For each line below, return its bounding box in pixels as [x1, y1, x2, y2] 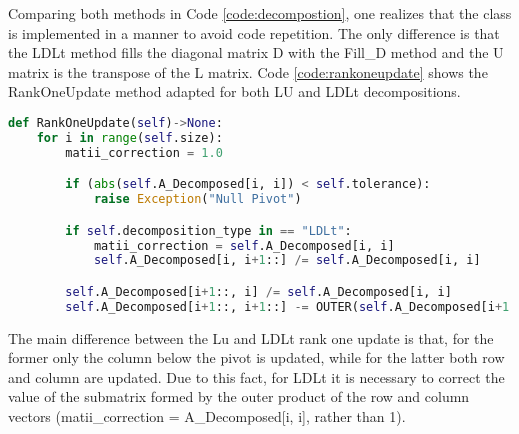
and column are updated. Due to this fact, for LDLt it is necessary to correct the [8, 366, 505, 387]
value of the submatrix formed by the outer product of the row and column [8, 386, 470, 407]
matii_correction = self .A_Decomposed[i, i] [93, 238, 395, 253]
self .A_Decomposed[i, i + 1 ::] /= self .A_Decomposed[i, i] [93, 253, 481, 268]
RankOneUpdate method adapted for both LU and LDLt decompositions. [8, 81, 461, 102]
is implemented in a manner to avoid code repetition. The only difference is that [8, 22, 500, 43]
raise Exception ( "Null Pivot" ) [93, 192, 302, 207]
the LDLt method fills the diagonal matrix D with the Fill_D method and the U [8, 42, 504, 63]
